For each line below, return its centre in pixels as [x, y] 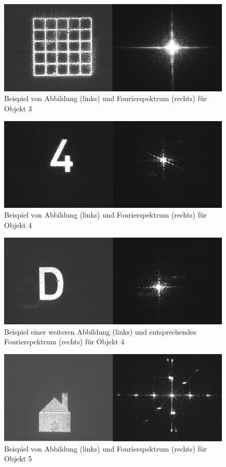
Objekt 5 [18, 459]
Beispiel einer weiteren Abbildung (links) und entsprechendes [100, 331]
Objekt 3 [18, 108]
